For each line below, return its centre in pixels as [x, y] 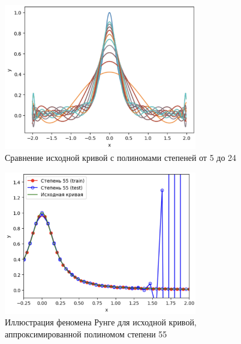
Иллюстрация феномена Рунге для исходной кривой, [101, 322]
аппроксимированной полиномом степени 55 [86, 333]
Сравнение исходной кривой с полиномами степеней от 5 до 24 [121, 157]
